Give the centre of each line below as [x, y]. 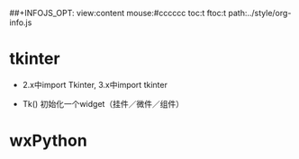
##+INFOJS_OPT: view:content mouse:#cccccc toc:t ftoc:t [118, 13]
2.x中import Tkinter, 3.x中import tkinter [95, 84]
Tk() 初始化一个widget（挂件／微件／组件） [103, 103]
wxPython [48, 141]
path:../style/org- [260, 13]
